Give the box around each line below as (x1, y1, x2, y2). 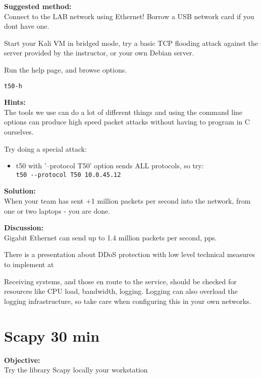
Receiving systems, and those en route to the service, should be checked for (4, 276, 237, 286)
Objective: (4, 354, 40, 365)
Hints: (4, 97, 26, 107)
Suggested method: (4, 1, 72, 11)
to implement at (4, 259, 54, 269)
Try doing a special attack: (4, 143, 87, 154)
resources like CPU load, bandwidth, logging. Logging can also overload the (4, 286, 238, 296)
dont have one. (4, 21, 49, 31)
